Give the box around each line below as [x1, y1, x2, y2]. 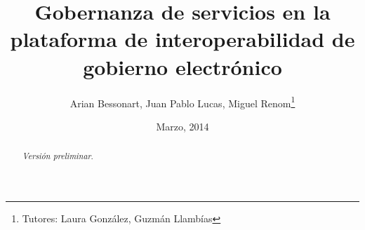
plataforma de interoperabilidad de [10, 25, 355, 53]
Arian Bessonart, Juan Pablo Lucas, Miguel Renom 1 [69, 93, 296, 110]
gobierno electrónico [83, 52, 282, 81]
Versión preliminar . [22, 150, 93, 162]
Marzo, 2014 [156, 119, 209, 133]
